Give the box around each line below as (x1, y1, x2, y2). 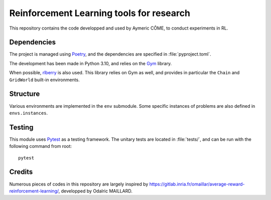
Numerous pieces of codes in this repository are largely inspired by (9, 181, 149, 187)
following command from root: (9, 143, 72, 149)
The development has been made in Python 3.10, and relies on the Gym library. (9, 60, 172, 66)
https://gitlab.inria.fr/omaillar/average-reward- (149, 181, 245, 187)
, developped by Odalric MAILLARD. (58, 188, 132, 194)
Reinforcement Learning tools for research (9, 8, 191, 19)
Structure (9, 90, 40, 98)
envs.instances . (9, 110, 48, 116)
